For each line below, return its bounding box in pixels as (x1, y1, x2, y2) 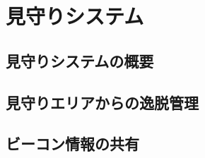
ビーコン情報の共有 (6, 133, 139, 154)
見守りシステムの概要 (6, 49, 154, 71)
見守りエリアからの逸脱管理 (6, 91, 199, 113)
